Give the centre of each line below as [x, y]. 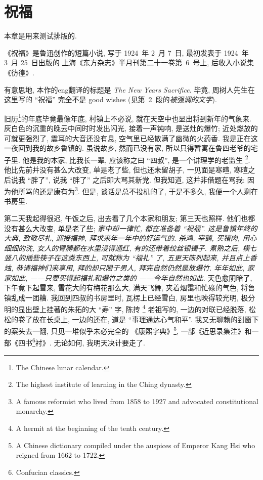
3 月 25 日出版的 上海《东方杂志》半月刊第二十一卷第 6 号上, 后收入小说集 [129, 62]
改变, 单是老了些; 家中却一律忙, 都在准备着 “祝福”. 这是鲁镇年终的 [148, 228]
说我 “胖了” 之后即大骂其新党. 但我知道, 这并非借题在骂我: [149, 179]
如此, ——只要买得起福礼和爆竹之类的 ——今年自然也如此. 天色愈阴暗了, [131, 277]
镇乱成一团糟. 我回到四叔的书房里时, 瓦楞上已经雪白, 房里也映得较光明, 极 [126, 297]
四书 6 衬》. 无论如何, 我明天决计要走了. [81, 342]
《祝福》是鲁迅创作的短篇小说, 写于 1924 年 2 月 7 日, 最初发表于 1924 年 [126, 52]
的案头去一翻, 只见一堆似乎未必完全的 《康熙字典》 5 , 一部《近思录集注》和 [128, 330]
